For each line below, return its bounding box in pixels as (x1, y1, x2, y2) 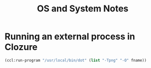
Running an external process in (4, 31, 135, 42)
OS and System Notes (37, 3, 129, 14)
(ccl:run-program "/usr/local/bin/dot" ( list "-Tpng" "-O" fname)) (4, 58, 147, 63)
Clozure (4, 42, 38, 53)
